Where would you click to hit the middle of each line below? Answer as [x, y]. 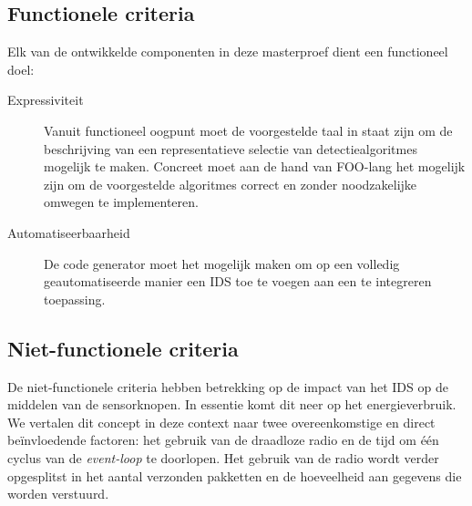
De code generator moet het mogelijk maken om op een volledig [222, 263]
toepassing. [75, 299]
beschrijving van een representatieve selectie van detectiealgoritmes [231, 148]
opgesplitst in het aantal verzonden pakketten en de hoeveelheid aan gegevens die [235, 475]
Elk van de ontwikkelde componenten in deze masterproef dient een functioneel [228, 52]
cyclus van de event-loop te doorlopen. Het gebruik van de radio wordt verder [223, 457]
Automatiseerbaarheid [69, 232]
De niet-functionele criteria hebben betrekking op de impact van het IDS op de [228, 386]
